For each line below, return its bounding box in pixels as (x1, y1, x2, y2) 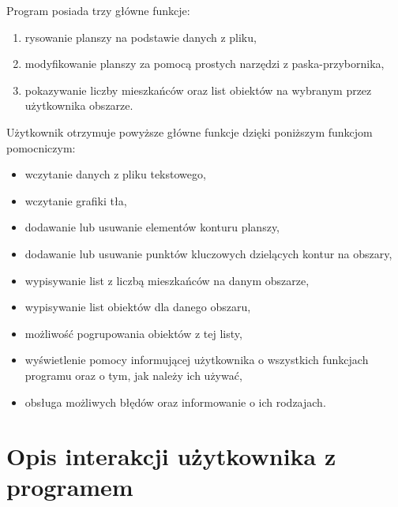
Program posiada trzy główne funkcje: (6, 2, 190, 18)
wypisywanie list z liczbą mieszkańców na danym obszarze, (24, 272, 310, 288)
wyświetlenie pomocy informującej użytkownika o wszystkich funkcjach (24, 351, 369, 368)
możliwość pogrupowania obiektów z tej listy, (24, 325, 242, 341)
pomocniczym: (6, 139, 76, 156)
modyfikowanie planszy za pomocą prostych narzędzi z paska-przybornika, (24, 55, 385, 72)
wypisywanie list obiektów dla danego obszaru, (24, 299, 251, 315)
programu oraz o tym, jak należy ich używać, (24, 366, 242, 383)
